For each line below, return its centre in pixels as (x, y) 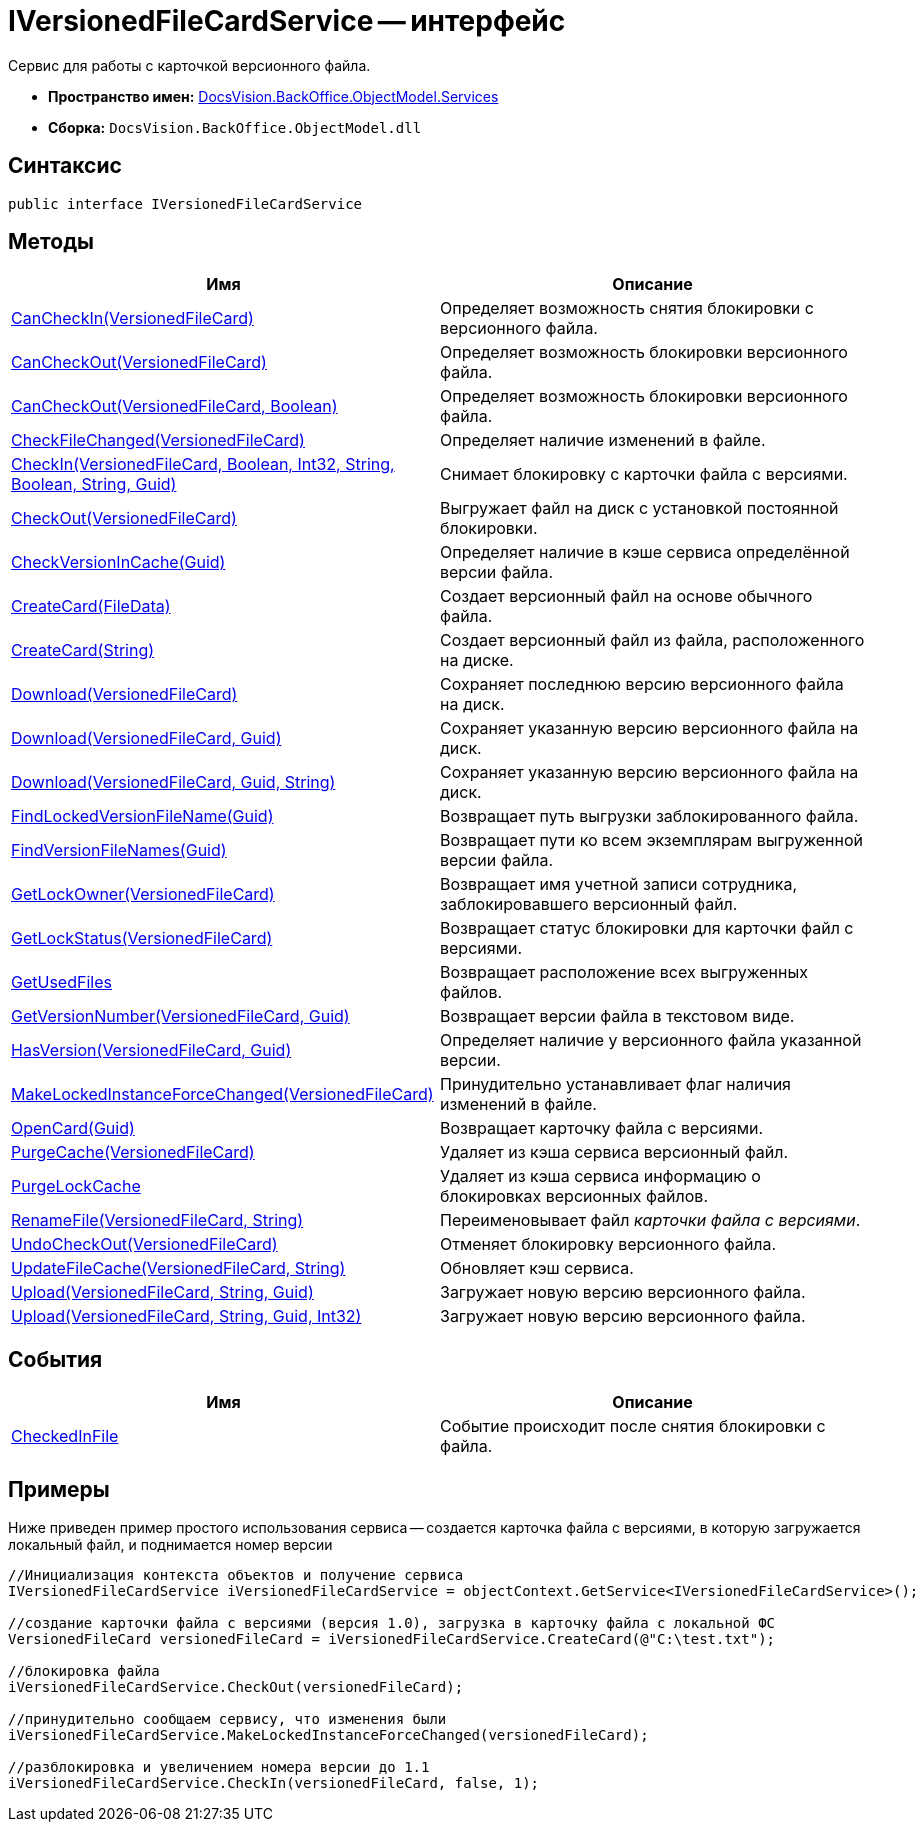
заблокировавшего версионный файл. (589, 904)
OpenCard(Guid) (73, 1128)
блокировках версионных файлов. (574, 1196)
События (55, 1359)
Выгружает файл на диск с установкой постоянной (639, 508)
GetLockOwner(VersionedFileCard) (143, 894)
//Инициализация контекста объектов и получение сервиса (236, 1575)
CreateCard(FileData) (91, 606)
